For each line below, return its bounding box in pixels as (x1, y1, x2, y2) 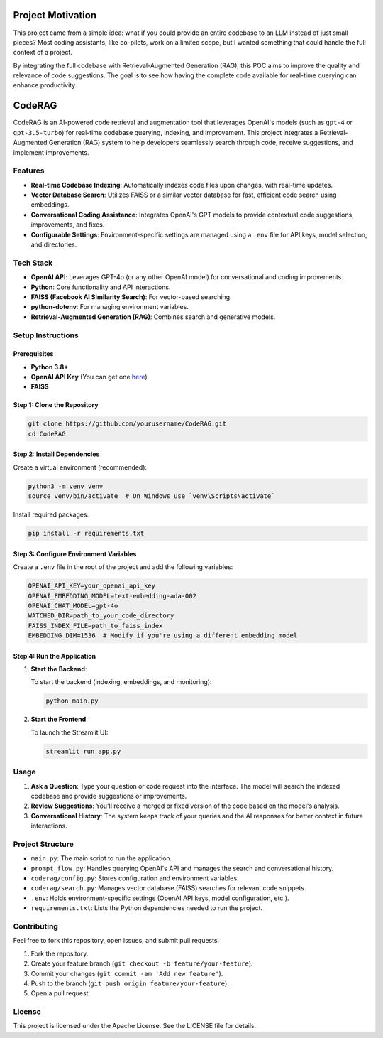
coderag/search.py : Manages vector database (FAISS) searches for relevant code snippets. (30, 884, 306, 892)
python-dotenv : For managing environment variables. (30, 303, 189, 311)
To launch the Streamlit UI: (30, 728, 109, 737)
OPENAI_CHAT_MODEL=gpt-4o (28, 601, 118, 610)
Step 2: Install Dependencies (13, 450, 100, 458)
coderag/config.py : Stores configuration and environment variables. (30, 874, 239, 882)
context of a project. (13, 48, 72, 57)
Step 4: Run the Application (13, 652, 96, 660)
